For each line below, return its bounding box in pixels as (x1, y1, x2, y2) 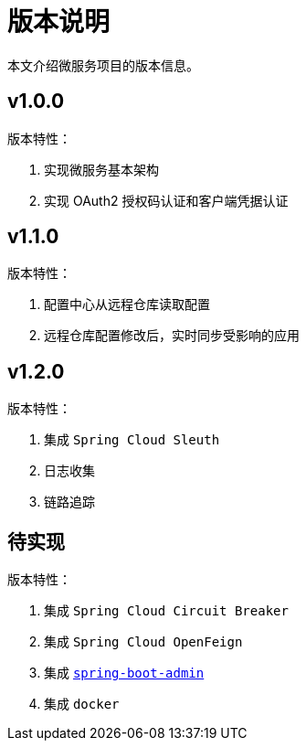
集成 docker (44, 696, 120, 712)
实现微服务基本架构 (44, 161, 159, 177)
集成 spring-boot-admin (44, 665, 205, 681)
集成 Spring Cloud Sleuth (44, 432, 220, 448)
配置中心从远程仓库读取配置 (44, 296, 210, 313)
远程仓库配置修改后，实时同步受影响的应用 (44, 327, 300, 344)
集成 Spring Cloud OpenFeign (44, 634, 243, 650)
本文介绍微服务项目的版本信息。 (7, 57, 199, 73)
